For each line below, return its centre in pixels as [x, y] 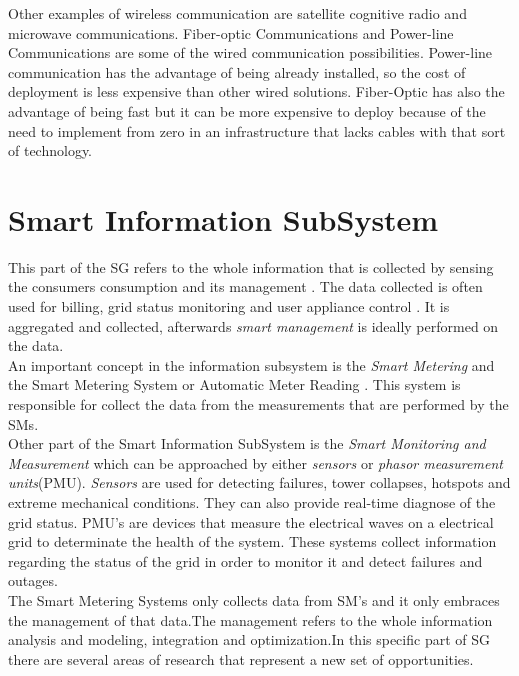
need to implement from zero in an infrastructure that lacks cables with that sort [257, 130]
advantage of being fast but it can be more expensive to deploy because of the [247, 110]
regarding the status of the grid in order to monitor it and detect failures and [245, 560]
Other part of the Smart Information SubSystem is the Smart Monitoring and [247, 443]
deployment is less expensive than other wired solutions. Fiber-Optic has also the [256, 91]
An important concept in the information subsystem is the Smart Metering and [251, 364]
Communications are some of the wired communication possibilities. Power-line [250, 52]
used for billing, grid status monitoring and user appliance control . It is [229, 306]
